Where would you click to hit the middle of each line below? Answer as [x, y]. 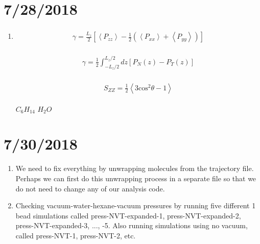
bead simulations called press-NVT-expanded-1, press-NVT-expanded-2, [128, 215]
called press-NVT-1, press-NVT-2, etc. [76, 235]
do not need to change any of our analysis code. [90, 188]
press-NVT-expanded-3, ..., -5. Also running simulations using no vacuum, [132, 225]
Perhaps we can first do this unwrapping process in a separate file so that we [136, 178]
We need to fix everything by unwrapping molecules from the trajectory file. [135, 168]
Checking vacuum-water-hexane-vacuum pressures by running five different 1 [136, 205]
